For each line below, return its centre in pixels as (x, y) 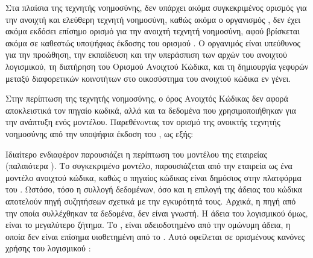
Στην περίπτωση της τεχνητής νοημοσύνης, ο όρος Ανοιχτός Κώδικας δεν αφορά (147, 98)
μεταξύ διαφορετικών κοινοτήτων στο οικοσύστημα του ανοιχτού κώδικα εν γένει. (148, 78)
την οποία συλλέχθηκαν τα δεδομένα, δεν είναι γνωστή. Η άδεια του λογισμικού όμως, (157, 213)
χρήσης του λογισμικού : (48, 248)
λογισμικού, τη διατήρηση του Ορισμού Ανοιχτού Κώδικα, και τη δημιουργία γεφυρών (157, 66)
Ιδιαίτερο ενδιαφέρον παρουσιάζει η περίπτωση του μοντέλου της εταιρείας (136, 154)
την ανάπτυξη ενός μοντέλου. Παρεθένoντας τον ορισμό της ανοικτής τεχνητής (143, 122)
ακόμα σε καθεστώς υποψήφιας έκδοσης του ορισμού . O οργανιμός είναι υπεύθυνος (153, 42)
